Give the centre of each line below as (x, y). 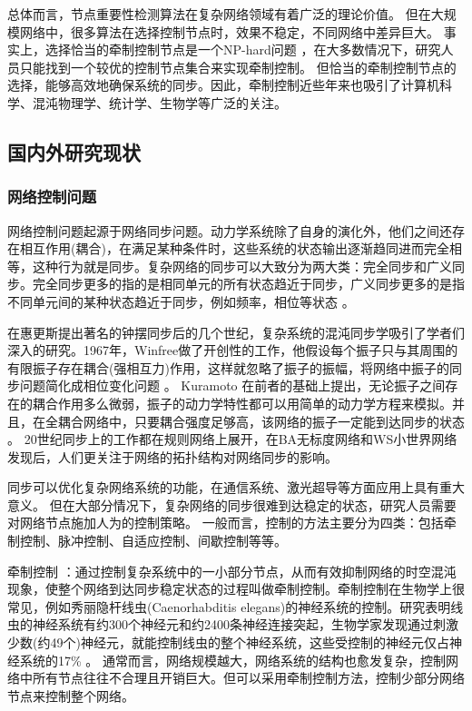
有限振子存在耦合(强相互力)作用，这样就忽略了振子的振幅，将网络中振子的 (228, 367)
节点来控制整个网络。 (71, 695)
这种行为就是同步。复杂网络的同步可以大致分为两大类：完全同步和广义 (242, 266)
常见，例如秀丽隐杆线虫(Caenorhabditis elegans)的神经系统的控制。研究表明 (229, 606)
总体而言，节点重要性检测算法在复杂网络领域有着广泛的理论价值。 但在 (219, 14)
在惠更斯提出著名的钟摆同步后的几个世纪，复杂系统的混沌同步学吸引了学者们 (236, 332)
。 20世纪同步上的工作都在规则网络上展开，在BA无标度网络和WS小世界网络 (232, 439)
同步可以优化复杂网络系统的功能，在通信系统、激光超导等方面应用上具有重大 (236, 487)
